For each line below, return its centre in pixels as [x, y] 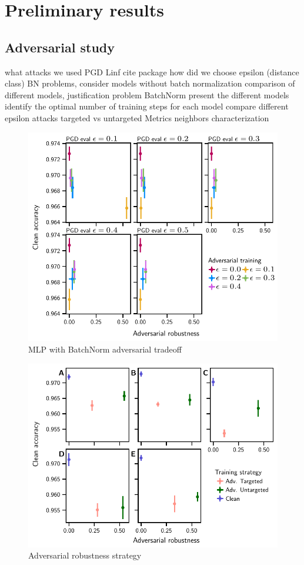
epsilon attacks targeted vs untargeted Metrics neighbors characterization [137, 117]
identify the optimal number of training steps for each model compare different [147, 106]
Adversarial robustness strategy [85, 555]
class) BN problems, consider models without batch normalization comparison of [150, 83]
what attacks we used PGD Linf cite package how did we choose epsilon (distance [152, 72]
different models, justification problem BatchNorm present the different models [147, 94]
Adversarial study [60, 47]
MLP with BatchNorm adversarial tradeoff [105, 349]
